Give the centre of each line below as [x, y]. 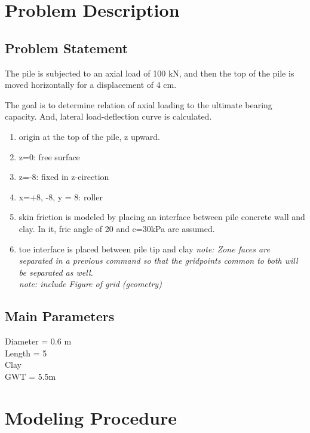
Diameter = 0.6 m [38, 341]
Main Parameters [60, 316]
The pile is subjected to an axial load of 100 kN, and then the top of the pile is [150, 73]
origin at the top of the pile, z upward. [89, 136]
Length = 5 [26, 353]
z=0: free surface [49, 156]
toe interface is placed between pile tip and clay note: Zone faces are [144, 248]
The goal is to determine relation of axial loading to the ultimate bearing [139, 104]
